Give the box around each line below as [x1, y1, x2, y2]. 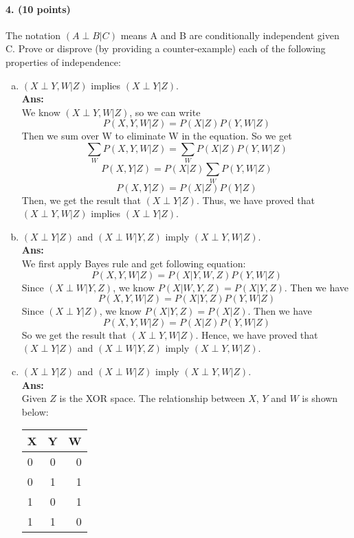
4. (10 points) [5, 1, 71, 16]
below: [21, 404, 49, 418]
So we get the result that [21, 327, 126, 341]
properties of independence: [5, 54, 121, 69]
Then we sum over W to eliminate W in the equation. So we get [21, 128, 292, 143]
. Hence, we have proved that [195, 327, 318, 341]
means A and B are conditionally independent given [120, 27, 340, 42]
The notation [5, 27, 61, 42]
